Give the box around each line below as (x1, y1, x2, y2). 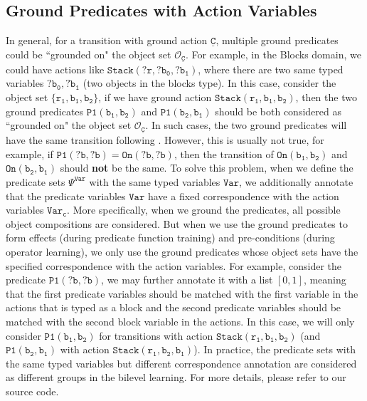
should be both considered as (215, 103, 341, 118)
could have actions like (6, 61, 105, 76)
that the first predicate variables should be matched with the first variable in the (6, 286, 358, 301)
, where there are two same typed (198, 61, 344, 76)
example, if (6, 146, 53, 161)
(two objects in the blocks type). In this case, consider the (83, 75, 336, 90)
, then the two (295, 90, 357, 104)
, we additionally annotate (239, 174, 353, 189)
